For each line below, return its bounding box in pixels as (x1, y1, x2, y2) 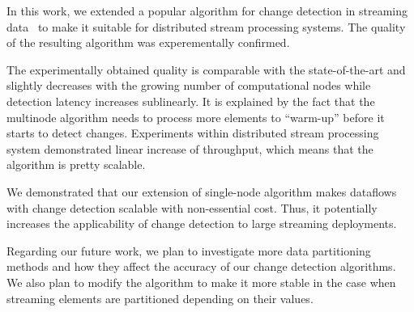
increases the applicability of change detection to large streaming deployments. (6, 215, 397, 232)
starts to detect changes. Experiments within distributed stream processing (6, 124, 379, 141)
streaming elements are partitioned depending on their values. (6, 289, 314, 306)
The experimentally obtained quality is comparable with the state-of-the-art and (6, 61, 406, 78)
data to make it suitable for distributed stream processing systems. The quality (6, 18, 406, 35)
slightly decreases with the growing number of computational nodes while (6, 77, 371, 94)
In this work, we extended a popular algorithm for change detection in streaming (6, 2, 408, 19)
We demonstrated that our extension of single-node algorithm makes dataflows (6, 183, 397, 200)
